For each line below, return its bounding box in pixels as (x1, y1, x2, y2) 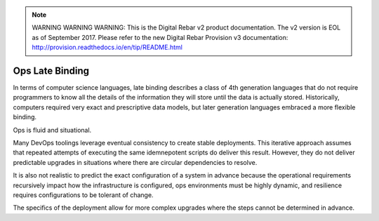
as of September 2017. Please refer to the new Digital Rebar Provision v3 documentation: (32, 33, 288, 41)
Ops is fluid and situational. (13, 126, 92, 134)
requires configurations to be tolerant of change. (13, 190, 154, 199)
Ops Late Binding (13, 65, 90, 76)
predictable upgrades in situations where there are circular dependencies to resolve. (13, 158, 258, 166)
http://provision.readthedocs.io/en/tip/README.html (32, 43, 182, 52)
